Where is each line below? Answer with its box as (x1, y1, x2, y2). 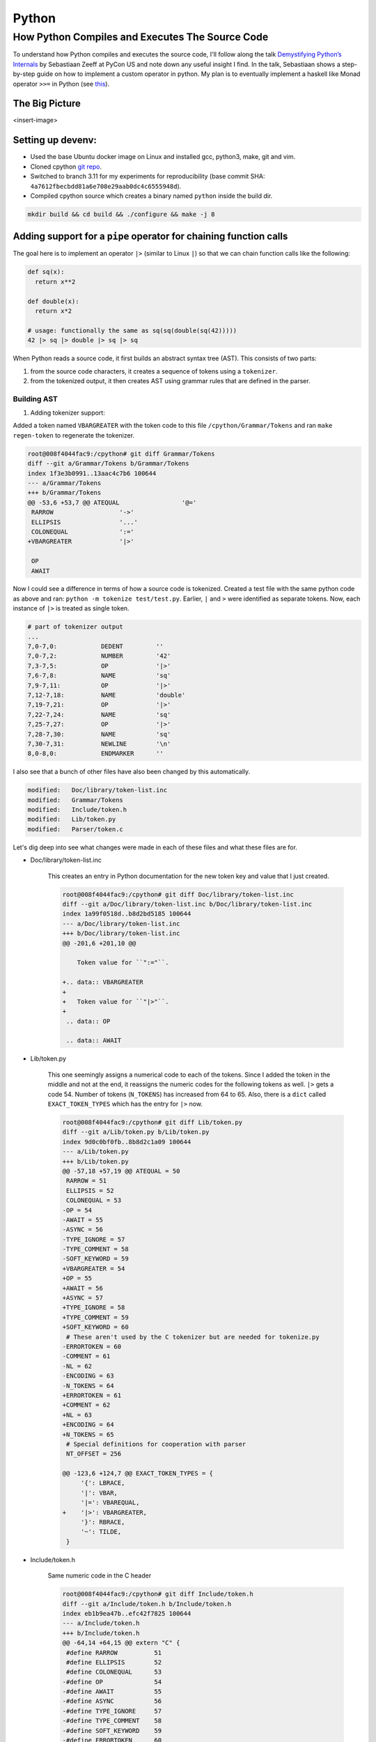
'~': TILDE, (80, 1528, 122, 1536)
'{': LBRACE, (80, 1479, 125, 1487)
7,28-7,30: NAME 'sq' (27, 730, 171, 738)
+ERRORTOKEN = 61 (62, 1391, 122, 1399)
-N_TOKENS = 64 (62, 1382, 114, 1389)
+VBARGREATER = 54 (62, 1265, 125, 1272)
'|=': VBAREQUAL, (80, 1499, 140, 1506)
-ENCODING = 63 (62, 1372, 114, 1380)
